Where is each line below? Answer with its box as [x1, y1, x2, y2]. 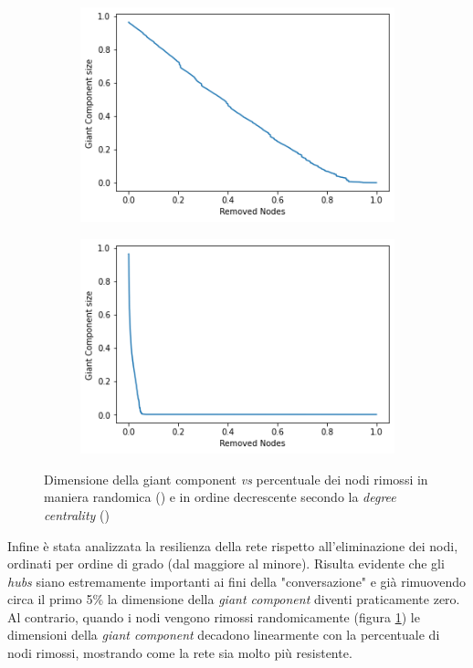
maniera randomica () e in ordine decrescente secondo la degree [44, 487, 396, 506]
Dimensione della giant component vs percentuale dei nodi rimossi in [44, 469, 428, 488]
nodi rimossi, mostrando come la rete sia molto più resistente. [7, 643, 352, 663]
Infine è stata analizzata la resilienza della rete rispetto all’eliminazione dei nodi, [7, 536, 458, 555]
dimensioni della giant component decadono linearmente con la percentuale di [7, 625, 440, 644]
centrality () [44, 505, 110, 524]
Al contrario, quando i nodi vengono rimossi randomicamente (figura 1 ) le [7, 607, 420, 626]
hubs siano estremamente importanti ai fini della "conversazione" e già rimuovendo [7, 571, 467, 590]
